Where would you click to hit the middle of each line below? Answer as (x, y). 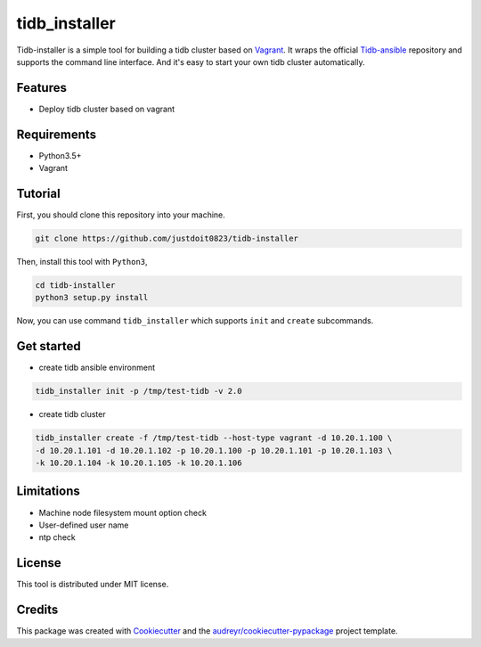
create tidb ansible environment (97, 368)
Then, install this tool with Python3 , (82, 262)
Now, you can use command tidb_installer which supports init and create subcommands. (195, 321)
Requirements (57, 134)
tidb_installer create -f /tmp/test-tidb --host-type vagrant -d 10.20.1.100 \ (214, 438)
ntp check (57, 537)
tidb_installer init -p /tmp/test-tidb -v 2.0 (139, 391)
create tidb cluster (72, 414)
